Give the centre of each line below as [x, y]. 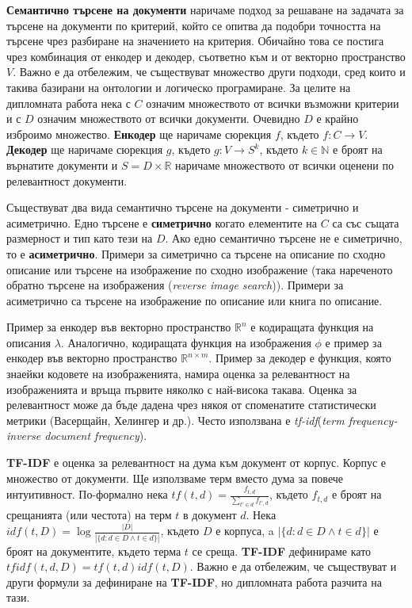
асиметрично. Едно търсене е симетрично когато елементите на [162, 222]
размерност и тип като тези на [80, 238]
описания [29, 342]
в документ [210, 515]
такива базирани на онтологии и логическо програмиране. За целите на [179, 87]
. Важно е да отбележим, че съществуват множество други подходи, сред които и [209, 72]
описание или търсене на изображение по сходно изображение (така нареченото [200, 269]
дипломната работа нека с [69, 103]
